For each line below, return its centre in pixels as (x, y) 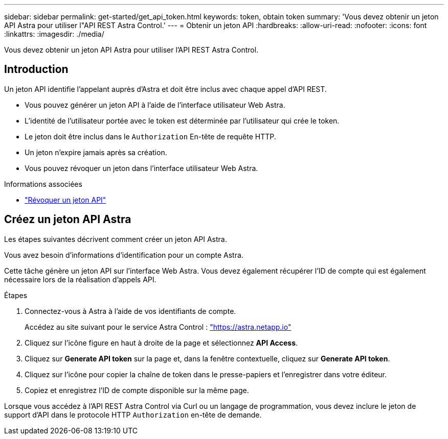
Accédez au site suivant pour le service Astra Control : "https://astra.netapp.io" (158, 327)
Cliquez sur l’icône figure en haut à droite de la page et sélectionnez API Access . (161, 343)
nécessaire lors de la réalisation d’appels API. (80, 279)
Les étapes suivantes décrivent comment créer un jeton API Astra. (116, 239)
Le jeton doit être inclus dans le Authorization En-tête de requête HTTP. (150, 136)
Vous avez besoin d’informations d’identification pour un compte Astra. (124, 255)
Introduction (36, 69)
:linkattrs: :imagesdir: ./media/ (54, 34)
